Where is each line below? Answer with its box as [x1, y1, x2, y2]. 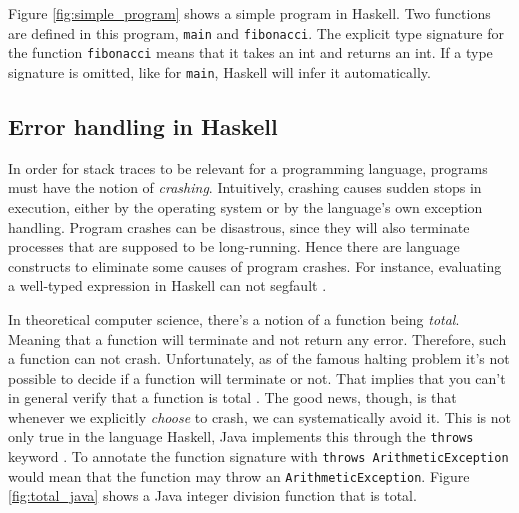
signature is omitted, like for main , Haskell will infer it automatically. [8, 61, 431, 82]
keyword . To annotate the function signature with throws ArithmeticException [8, 446, 509, 467]
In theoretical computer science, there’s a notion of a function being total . [8, 308, 460, 329]
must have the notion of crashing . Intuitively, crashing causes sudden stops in [8, 177, 482, 198]
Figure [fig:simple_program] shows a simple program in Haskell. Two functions [8, 3, 491, 23]
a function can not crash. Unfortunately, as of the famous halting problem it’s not [8, 348, 510, 369]
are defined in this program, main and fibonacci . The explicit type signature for [8, 22, 504, 43]
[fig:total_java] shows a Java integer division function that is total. [8, 485, 417, 506]
